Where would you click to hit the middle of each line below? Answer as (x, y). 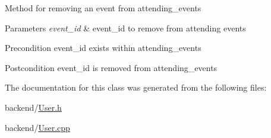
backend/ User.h (33, 107)
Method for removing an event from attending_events (103, 8)
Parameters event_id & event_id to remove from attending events (125, 28)
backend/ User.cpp (37, 127)
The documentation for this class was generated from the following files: (136, 87)
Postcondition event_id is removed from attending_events (111, 67)
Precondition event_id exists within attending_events (103, 48)
